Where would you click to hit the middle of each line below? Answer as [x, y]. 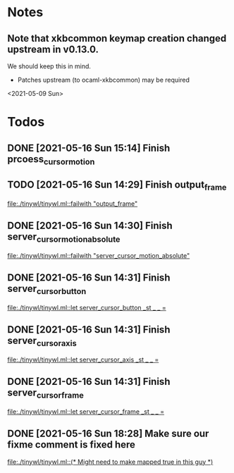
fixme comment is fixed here [72, 445]
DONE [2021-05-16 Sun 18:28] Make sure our [108, 434]
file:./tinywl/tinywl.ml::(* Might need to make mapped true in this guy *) [110, 462]
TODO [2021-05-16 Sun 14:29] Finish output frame [117, 186]
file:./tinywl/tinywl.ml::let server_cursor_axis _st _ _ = [83, 360]
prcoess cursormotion [51, 160]
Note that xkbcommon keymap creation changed [117, 38]
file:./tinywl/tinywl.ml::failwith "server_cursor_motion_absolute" [99, 255]
